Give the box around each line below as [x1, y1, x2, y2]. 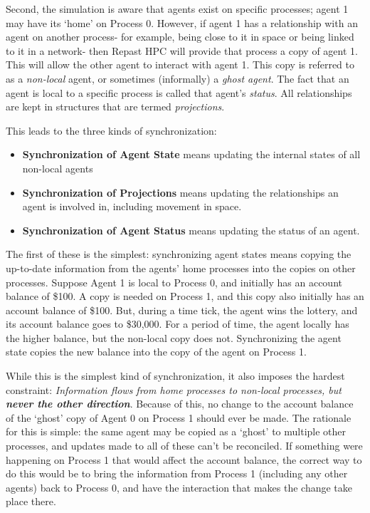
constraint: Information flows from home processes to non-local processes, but [6, 382, 342, 397]
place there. [6, 494, 56, 509]
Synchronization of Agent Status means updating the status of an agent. [22, 222, 360, 237]
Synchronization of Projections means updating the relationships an [22, 185, 339, 199]
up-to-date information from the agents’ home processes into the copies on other [6, 260, 356, 275]
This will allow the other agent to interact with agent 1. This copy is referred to [6, 57, 354, 72]
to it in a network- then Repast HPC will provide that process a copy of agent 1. [6, 43, 358, 58]
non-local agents [22, 160, 93, 175]
